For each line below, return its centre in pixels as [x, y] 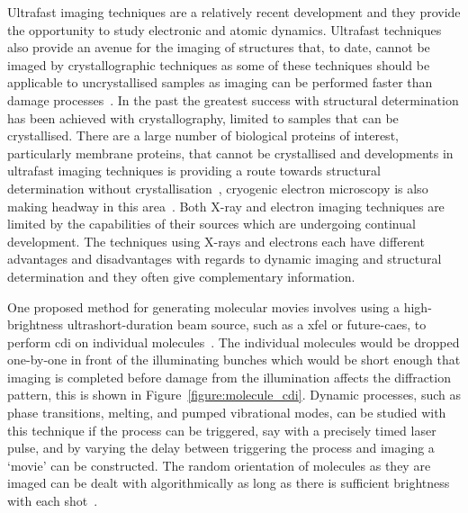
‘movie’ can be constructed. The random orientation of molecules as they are [219, 465]
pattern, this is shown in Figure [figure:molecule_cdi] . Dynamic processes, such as [234, 395]
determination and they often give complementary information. [181, 276]
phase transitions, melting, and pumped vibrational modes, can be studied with [227, 413]
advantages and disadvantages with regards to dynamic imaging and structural [225, 259]
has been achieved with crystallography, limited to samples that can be [203, 117]
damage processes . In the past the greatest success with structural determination [233, 99]
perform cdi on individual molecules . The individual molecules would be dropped [234, 342]
